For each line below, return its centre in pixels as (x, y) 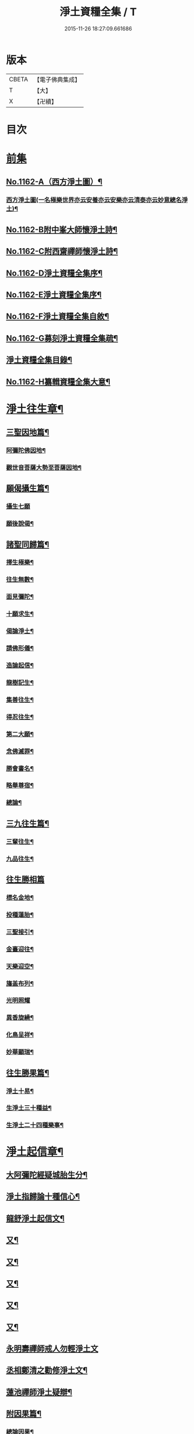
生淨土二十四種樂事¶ (35, 1125)
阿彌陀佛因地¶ (26, 450)
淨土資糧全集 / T (98, 12)
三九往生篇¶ (28, 823)
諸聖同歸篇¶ (28, 544)
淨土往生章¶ (35, 409)
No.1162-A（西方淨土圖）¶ (54, 182)
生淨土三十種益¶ (29, 1108)
